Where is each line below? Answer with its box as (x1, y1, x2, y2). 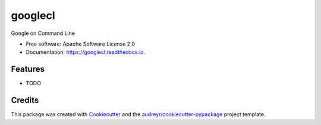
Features (11, 64, 45, 74)
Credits (11, 95, 39, 105)
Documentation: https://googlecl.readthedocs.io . (26, 49, 146, 56)
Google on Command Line (11, 30, 75, 37)
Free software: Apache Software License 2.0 (26, 40, 136, 47)
